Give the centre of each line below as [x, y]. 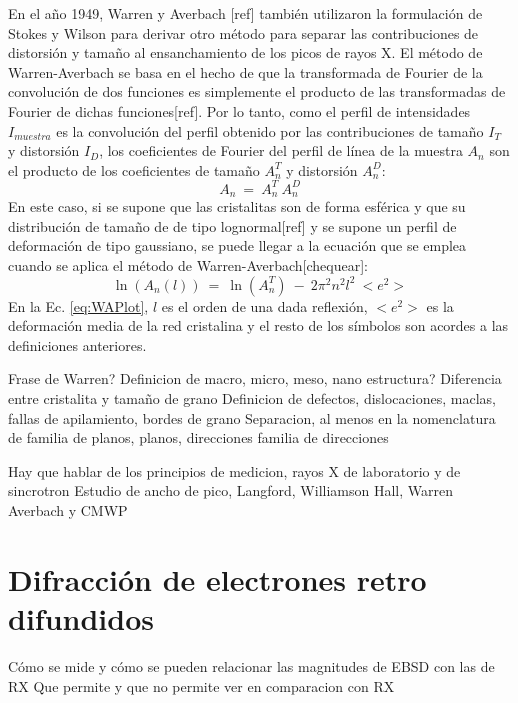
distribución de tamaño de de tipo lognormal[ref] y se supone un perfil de [232, 225]
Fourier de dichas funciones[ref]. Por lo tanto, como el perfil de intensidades [239, 110]
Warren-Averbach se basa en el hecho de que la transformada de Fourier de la [245, 71]
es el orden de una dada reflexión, [264, 305]
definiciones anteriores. [77, 344]
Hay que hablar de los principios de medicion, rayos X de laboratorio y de [234, 470]
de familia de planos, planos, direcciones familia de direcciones [198, 437]
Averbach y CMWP [68, 510]
